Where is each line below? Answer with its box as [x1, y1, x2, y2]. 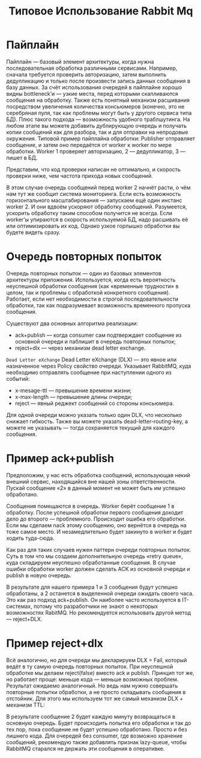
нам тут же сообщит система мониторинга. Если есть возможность [6, 190, 181, 197]
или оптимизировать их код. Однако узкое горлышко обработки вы [6, 222, 180, 230]
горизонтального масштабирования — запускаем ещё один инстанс [6, 196, 182, 204]
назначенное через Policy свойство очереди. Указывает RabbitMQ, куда [6, 362, 191, 369]
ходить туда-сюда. [6, 534, 55, 542]
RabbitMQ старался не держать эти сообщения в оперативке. [6, 745, 165, 752]
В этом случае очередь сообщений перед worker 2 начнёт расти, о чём [6, 184, 191, 191]
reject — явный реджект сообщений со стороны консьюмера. [14, 399, 175, 407]
